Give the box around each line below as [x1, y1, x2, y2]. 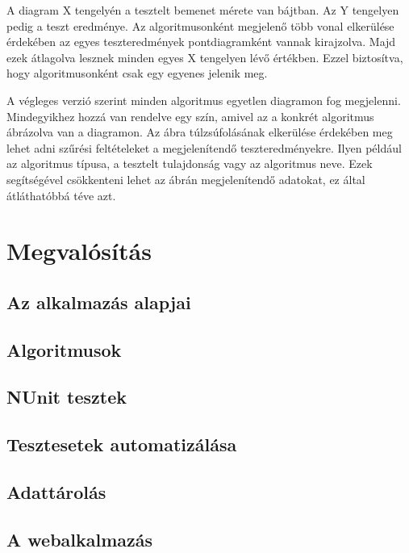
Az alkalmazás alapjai [6, 289, 191, 314]
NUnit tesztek [6, 384, 127, 409]
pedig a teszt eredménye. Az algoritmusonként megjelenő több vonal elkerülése [6, 17, 394, 34]
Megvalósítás [6, 234, 152, 267]
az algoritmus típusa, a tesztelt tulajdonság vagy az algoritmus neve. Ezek [6, 155, 373, 172]
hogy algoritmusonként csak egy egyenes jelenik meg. [6, 65, 268, 82]
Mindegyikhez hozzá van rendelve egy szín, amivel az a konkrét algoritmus [6, 107, 374, 124]
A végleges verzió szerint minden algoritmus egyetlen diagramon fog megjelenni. [6, 91, 401, 108]
